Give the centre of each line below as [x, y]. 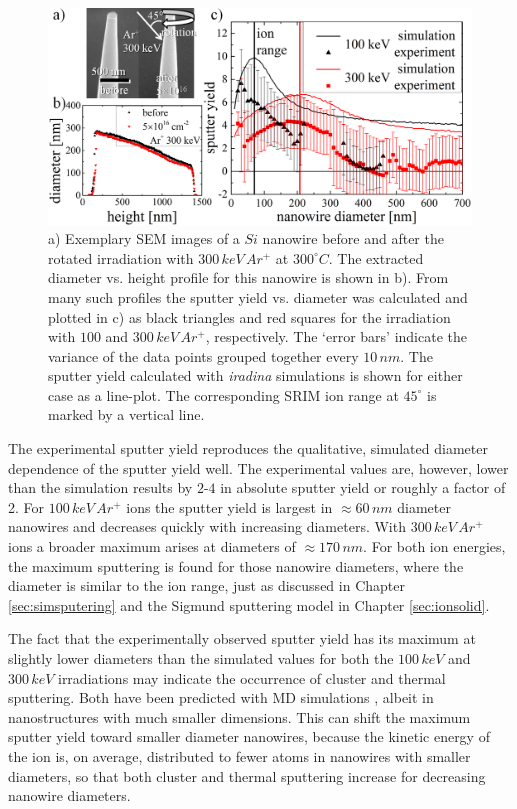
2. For [26, 506]
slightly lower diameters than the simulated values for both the [201, 658]
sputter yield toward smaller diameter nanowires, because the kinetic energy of [249, 736]
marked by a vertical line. [126, 414]
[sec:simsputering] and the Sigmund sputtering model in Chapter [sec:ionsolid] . [249, 604]
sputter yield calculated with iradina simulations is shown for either [255, 375]
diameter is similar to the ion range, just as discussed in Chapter [206, 585]
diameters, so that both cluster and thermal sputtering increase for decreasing [247, 775]
